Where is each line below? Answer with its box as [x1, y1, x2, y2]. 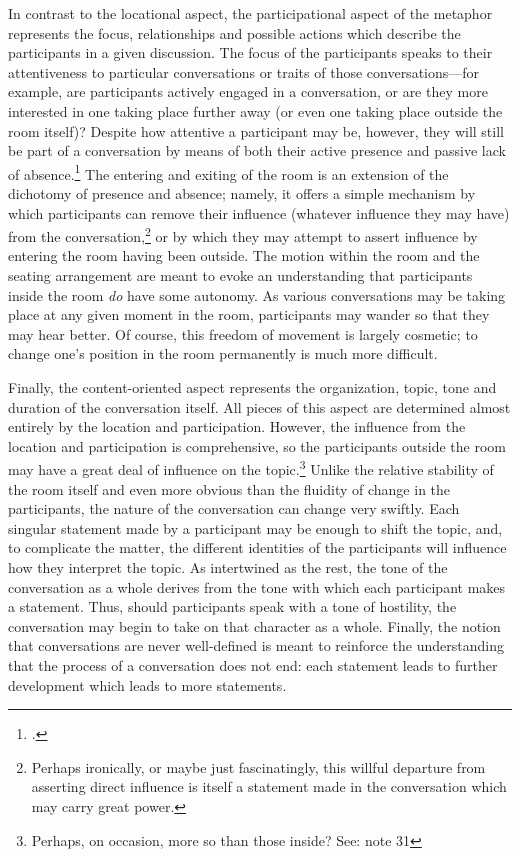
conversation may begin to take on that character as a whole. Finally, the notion [8, 615, 501, 636]
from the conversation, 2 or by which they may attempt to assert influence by [8, 223, 478, 246]
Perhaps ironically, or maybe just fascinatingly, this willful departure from [31, 756, 486, 777]
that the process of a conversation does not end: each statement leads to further [8, 654, 498, 675]
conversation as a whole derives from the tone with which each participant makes [8, 576, 506, 597]
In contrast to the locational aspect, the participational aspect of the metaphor [8, 3, 493, 23]
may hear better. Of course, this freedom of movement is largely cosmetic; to [8, 323, 478, 344]
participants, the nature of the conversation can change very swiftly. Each [8, 498, 460, 519]
